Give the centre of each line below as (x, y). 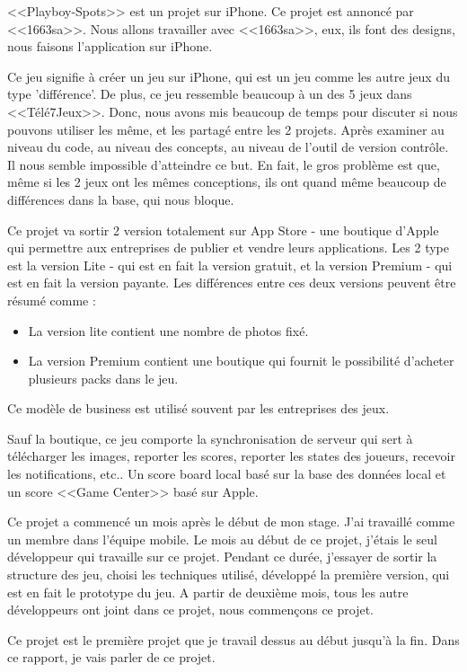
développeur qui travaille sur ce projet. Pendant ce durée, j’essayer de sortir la (222, 557)
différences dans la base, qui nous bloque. (121, 199)
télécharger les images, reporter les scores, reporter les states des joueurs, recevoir (231, 456)
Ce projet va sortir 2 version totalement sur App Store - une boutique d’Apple (223, 230)
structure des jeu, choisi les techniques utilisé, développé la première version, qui (229, 575)
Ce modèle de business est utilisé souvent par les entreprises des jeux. (198, 408)
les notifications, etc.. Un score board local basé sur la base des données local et (227, 474)
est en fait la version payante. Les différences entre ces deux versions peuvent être (232, 283)
